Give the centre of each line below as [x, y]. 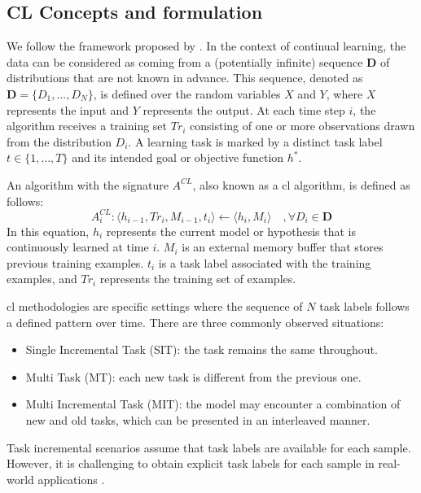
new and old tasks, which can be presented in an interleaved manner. [198, 419]
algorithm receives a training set [87, 126]
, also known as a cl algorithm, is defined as [301, 184]
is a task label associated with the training [265, 262]
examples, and [42, 279]
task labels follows [364, 306]
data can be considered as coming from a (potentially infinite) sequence [185, 61]
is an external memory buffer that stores [283, 247]
